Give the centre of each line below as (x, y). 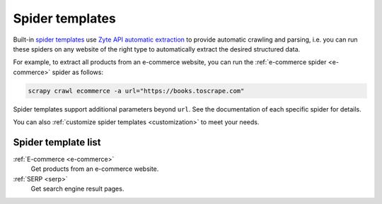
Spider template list (57, 142)
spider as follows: (78, 72)
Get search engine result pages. (77, 189)
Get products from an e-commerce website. (95, 169)
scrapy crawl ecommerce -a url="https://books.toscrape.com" (136, 91)
